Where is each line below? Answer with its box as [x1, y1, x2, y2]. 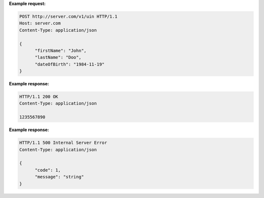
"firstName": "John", [35, 48, 87, 53]
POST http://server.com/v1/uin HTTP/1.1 [19, 14, 117, 19]
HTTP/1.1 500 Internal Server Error [19, 140, 108, 146]
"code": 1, [35, 167, 61, 173]
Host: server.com [19, 20, 61, 26]
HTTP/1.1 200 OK [19, 94, 59, 99]
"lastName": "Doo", [35, 55, 82, 60]
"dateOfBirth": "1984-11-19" [35, 61, 105, 67]
